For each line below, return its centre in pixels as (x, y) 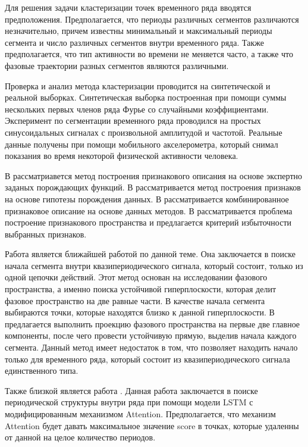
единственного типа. (42, 371)
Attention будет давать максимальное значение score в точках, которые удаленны (152, 425)
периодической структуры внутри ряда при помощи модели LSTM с (129, 402)
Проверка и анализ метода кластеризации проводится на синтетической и (138, 85)
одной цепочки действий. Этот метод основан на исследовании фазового (136, 277)
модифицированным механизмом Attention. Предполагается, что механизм (140, 414)
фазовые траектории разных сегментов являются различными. (117, 65)
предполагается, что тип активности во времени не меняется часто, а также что (149, 54)
